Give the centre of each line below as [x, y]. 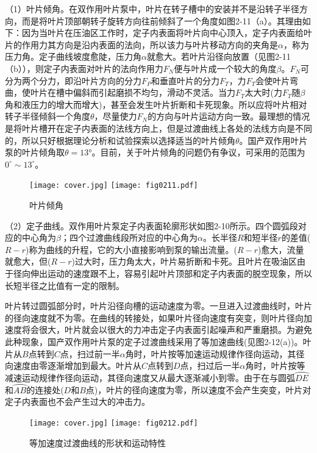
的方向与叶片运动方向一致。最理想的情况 [229, 116]
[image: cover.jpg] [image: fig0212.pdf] [114, 423]
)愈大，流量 [281, 249]
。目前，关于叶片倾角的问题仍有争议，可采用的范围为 [198, 152]
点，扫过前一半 [90, 353]
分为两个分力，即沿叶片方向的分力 [73, 80]
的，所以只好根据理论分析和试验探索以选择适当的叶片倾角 [120, 140]
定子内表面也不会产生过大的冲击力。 [77, 401]
